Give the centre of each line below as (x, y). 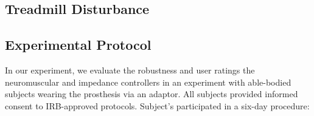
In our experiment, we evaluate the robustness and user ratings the (130, 70)
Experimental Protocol (78, 45)
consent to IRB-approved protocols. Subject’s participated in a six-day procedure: (157, 105)
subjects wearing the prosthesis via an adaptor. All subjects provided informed (152, 94)
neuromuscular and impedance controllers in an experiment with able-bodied (148, 82)
